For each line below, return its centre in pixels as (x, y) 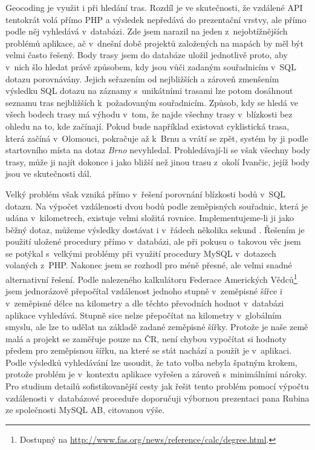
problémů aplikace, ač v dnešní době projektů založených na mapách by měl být (154, 43)
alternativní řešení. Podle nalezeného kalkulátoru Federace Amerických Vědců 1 (151, 278)
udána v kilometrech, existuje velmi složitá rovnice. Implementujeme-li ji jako (150, 218)
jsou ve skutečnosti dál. (49, 174)
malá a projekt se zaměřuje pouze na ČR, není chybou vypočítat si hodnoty (146, 338)
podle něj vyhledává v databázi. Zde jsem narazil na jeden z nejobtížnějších (147, 31)
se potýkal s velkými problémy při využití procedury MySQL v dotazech (141, 253)
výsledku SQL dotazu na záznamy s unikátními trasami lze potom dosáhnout (149, 91)
